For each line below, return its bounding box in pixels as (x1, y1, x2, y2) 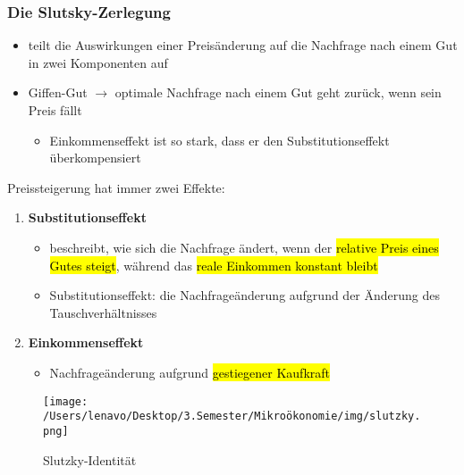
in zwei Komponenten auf (28, 53, 168, 71)
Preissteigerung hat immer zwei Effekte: (7, 178, 225, 196)
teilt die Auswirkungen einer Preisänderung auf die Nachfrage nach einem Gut (28, 36, 458, 54)
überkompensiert (49, 148, 141, 167)
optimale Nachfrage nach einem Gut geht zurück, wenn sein (114, 83, 442, 102)
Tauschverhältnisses (49, 303, 157, 321)
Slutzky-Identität (43, 450, 137, 469)
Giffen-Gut (28, 83, 88, 102)
